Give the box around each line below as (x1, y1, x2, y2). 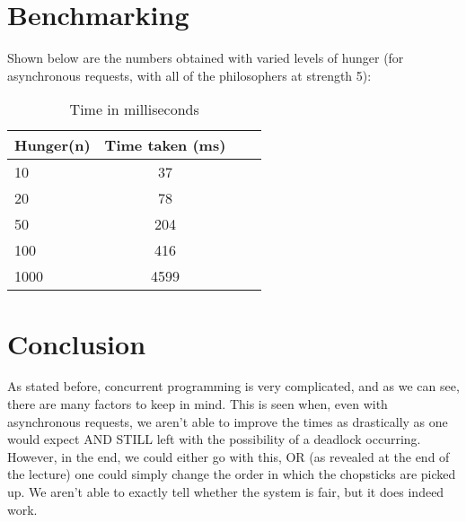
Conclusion (7, 325, 146, 361)
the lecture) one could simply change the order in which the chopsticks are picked (7, 465, 456, 483)
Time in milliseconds (69, 99, 199, 120)
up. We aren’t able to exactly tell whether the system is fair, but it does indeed (7, 483, 444, 500)
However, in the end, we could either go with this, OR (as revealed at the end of (7, 447, 450, 465)
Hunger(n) (14, 135, 91, 156)
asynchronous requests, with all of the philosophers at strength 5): (7, 65, 372, 84)
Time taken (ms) (104, 135, 226, 156)
